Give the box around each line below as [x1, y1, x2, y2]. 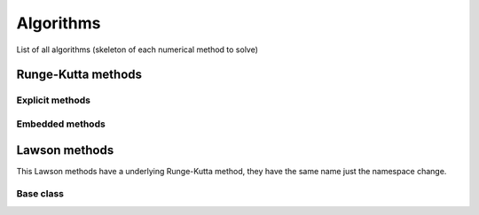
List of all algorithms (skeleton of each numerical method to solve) [16, 44, 259, 55]
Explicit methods [16, 94, 90, 106]
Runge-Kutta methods [16, 67, 142, 82]
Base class [16, 188, 64, 200]
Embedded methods [16, 118, 106, 130]
